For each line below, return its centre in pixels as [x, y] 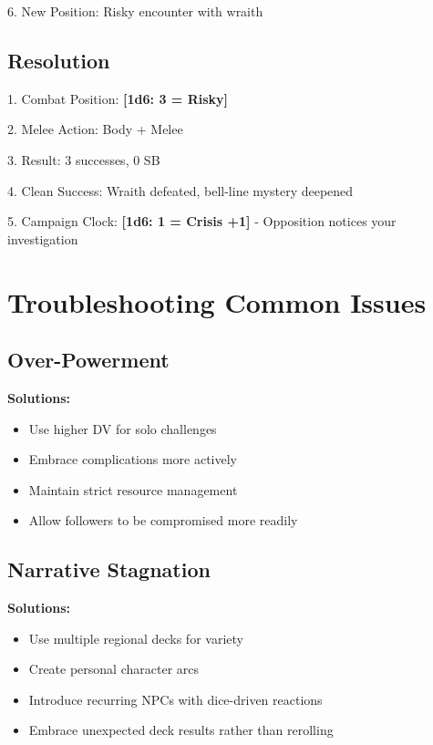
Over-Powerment [88, 360]
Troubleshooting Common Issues [217, 301]
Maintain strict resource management [133, 489]
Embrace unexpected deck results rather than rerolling [181, 730]
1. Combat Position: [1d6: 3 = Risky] [118, 98]
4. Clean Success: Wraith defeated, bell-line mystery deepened [180, 190]
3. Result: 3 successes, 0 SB [84, 159]
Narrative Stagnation [109, 569]
